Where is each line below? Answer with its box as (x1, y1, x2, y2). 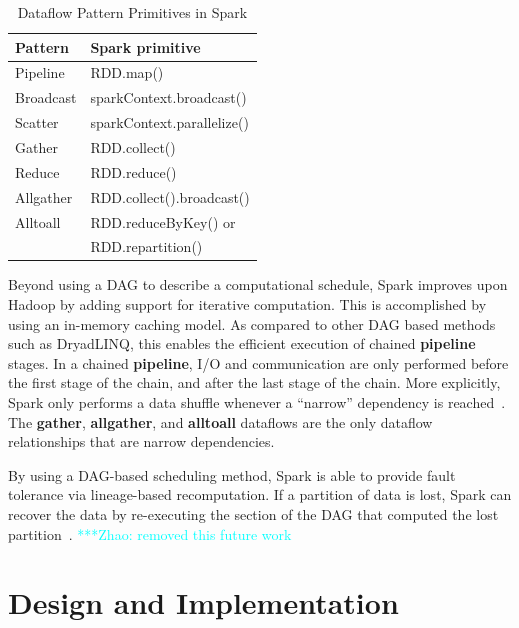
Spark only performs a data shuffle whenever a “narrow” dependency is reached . (8, 392, 506, 412)
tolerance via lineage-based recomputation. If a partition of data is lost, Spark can (8, 484, 512, 505)
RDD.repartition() (90, 236, 203, 257)
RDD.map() (90, 62, 164, 83)
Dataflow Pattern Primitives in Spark (17, 2, 248, 22)
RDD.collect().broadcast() (90, 186, 250, 207)
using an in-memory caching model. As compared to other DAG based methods (8, 313, 496, 334)
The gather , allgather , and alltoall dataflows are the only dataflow (8, 411, 433, 432)
